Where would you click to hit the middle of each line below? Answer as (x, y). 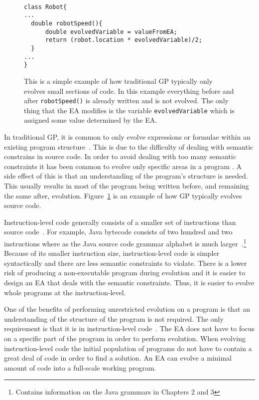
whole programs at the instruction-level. (65, 292)
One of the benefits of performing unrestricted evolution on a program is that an (127, 309)
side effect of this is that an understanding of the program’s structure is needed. (126, 176)
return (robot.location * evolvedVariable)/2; (124, 40)
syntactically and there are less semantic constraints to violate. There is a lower (126, 263)
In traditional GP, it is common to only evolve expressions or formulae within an (127, 137)
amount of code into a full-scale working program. (80, 367)
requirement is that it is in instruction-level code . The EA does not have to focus (129, 328)
